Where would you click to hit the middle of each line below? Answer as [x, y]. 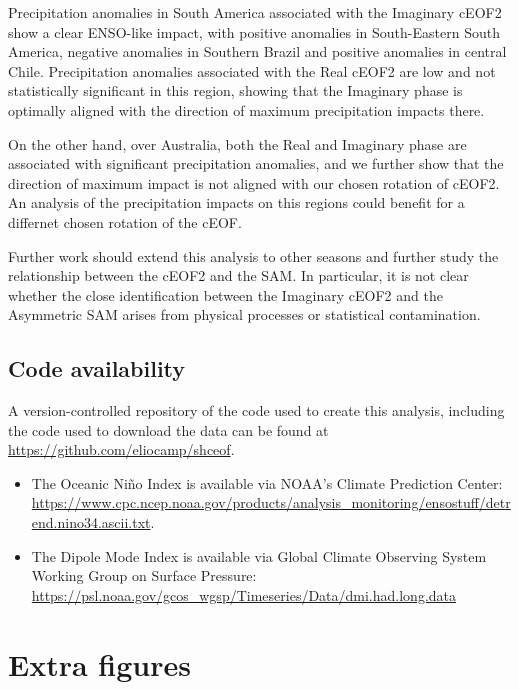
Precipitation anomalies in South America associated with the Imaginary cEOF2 [255, 12]
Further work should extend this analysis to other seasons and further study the [253, 255]
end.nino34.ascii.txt [91, 522]
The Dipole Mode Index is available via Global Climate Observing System [259, 555]
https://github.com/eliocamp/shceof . [121, 449]
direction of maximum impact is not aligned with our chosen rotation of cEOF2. [254, 182]
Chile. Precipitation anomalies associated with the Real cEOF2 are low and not [252, 70]
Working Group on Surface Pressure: [144, 575]
